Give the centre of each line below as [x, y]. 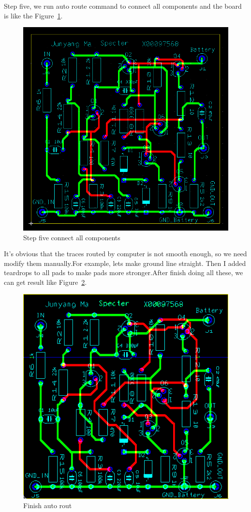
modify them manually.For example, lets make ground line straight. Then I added [125, 263]
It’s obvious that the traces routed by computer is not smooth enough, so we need [125, 254]
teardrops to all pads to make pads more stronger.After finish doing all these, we [124, 272]
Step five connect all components [72, 237]
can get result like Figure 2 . [45, 282]
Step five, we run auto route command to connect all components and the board [123, 6]
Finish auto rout [48, 505]
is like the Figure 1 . [33, 15]
